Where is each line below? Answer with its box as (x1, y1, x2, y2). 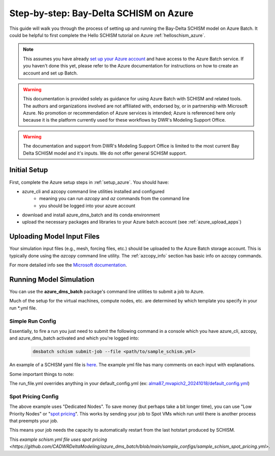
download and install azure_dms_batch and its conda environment (22, 212, 160, 218)
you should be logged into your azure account (39, 203, 136, 209)
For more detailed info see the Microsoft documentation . (9, 262, 127, 268)
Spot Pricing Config (9, 393, 59, 400)
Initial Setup (9, 166, 48, 174)
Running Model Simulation (9, 275, 95, 284)
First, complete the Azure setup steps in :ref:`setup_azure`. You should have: (9, 179, 169, 185)
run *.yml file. (9, 305, 37, 311)
